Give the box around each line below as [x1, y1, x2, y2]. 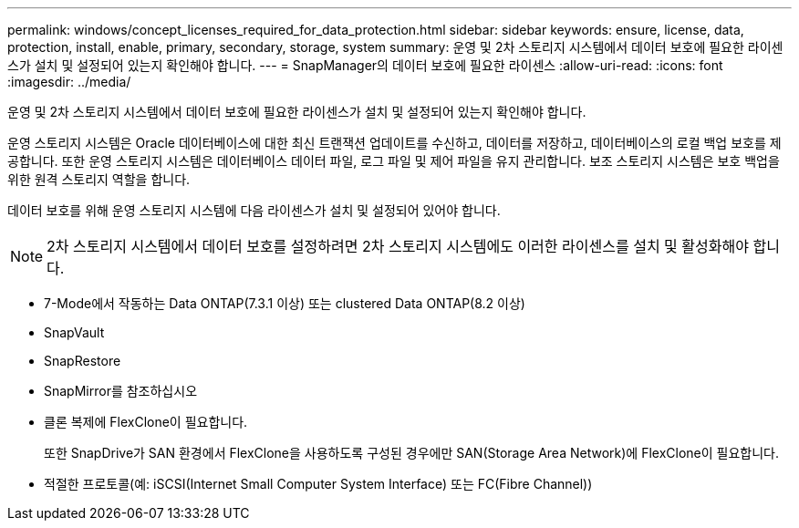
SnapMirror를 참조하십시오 [44, 383, 198, 399]
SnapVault [44, 325, 105, 340]
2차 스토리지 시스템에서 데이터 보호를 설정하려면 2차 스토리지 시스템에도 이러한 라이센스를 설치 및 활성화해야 [47, 237, 749, 255]
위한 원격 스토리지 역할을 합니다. [7, 171, 191, 187]
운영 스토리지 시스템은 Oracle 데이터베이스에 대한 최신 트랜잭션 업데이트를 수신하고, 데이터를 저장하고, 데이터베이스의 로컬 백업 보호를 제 [7, 135, 782, 150]
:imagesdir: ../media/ [7, 74, 131, 89]
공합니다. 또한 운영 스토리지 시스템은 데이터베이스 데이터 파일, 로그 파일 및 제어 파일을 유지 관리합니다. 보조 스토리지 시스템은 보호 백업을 [7, 153, 780, 169]
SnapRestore [44, 353, 121, 368]
